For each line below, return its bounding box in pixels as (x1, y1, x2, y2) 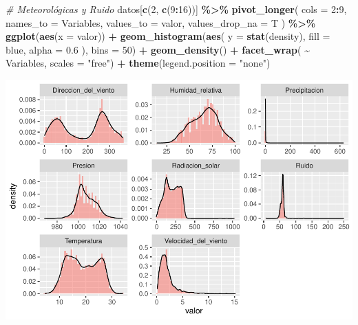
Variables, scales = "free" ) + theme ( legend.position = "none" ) (6, 56, 271, 70)
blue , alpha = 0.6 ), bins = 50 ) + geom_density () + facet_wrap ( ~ (6, 42, 310, 56)
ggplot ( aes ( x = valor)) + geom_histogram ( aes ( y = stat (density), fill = (6, 29, 330, 43)
